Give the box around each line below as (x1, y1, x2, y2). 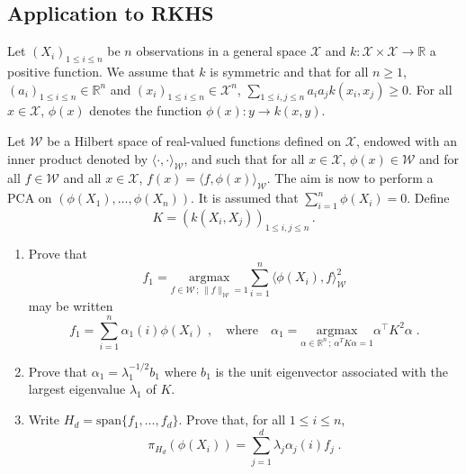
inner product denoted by (7, 149, 148, 168)
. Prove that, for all (178, 410, 286, 429)
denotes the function (89, 101, 202, 120)
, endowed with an (355, 131, 457, 150)
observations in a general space (136, 41, 307, 60)
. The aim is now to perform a (266, 169, 434, 187)
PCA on (7, 188, 52, 207)
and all (63, 169, 102, 187)
